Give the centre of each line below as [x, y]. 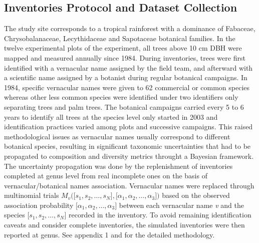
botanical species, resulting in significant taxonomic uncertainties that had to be [127, 146]
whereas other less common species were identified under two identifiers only [121, 97]
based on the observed [196, 195]
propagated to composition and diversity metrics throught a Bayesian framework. [129, 156]
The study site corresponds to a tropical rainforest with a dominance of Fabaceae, [130, 28]
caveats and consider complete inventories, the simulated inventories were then [124, 225]
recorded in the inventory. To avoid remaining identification [160, 215]
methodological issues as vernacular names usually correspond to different [117, 136]
